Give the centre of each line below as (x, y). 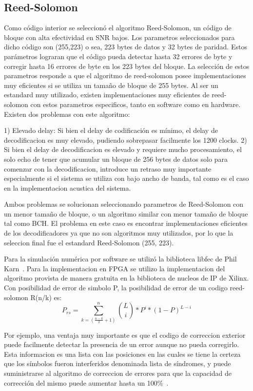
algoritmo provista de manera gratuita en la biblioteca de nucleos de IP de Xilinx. (126, 278)
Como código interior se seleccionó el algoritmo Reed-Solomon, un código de (118, 28)
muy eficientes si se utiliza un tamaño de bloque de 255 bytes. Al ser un (111, 85)
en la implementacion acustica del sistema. (68, 187)
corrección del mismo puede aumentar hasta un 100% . (86, 382)
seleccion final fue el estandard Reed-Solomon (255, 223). (89, 242)
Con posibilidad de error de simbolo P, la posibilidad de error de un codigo (116, 288)
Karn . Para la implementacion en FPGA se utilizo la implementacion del (115, 268)
